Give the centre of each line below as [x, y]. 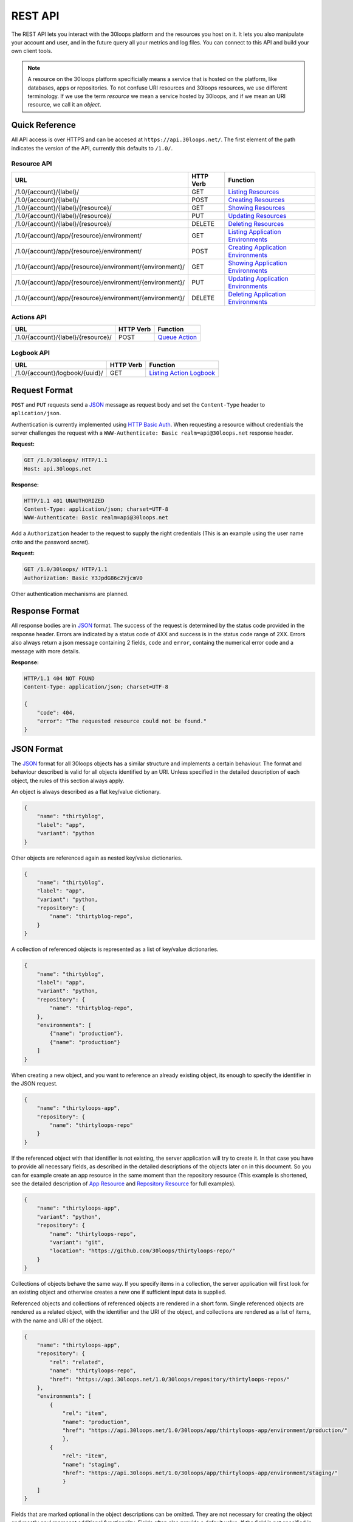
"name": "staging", [91, 1464]
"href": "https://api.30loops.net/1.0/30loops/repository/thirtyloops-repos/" [170, 1379]
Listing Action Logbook [182, 373]
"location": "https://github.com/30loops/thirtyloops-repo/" [142, 1251]
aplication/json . [36, 413]
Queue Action [177, 337]
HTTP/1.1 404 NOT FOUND [60, 679]
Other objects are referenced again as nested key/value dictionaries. [97, 858]
